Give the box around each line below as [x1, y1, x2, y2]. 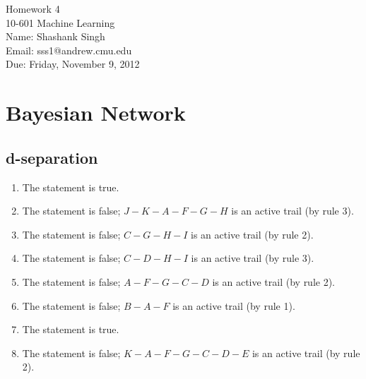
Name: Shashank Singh [6, 29, 105, 44]
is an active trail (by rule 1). [172, 298, 295, 313]
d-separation [6, 146, 98, 168]
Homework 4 [6, 1, 60, 16]
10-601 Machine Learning [6, 15, 115, 30]
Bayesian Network [6, 98, 186, 127]
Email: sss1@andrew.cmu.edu [6, 42, 132, 57]
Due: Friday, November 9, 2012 [6, 56, 140, 71]
